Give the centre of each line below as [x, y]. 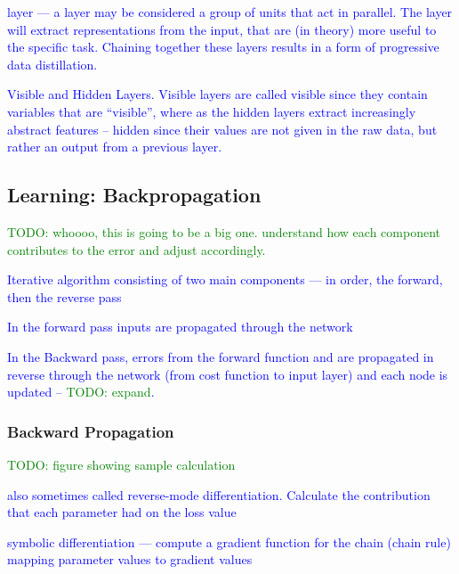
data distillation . [52, 64]
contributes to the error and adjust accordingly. [137, 249]
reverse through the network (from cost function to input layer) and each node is [228, 374]
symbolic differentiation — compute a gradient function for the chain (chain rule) [229, 541]
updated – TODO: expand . [81, 392]
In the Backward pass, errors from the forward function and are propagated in [221, 356]
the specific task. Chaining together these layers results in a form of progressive [223, 47]
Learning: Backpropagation [134, 195]
